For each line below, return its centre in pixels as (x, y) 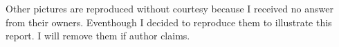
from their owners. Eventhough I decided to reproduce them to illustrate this (169, 22)
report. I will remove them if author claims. (98, 36)
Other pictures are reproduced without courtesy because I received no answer (169, 8)
